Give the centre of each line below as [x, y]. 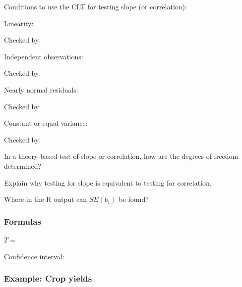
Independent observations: [44, 56]
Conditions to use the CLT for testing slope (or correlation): [95, 6]
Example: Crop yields [48, 278]
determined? [23, 166]
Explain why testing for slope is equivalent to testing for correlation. [108, 182]
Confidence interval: [34, 256]
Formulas [23, 221]
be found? [134, 199]
